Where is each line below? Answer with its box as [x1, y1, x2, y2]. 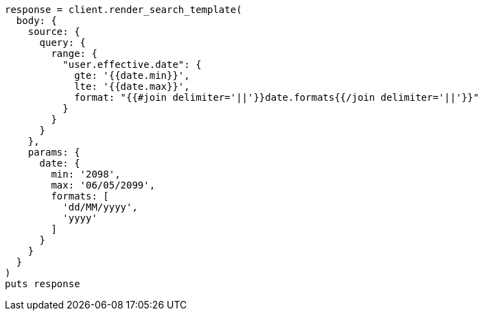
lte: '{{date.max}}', [74, 81, 190, 92]
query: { [39, 37, 86, 48]
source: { [27, 26, 80, 37]
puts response [5, 278, 80, 289]
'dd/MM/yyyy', [62, 202, 138, 212]
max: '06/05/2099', [51, 180, 156, 191]
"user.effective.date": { [62, 59, 202, 70]
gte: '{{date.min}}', [74, 70, 190, 81]
